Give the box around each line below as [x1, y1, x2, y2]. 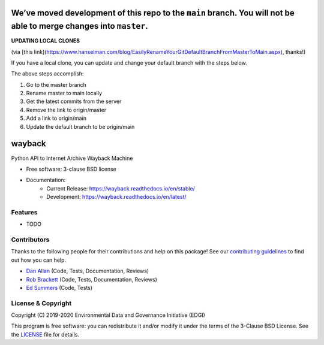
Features [11, 208, 38, 216]
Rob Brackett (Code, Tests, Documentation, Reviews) [26, 276, 157, 283]
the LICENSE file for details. [11, 331, 80, 338]
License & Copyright [11, 299, 72, 307]
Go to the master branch [26, 81, 87, 88]
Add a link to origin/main [26, 114, 87, 122]
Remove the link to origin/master [26, 106, 107, 113]
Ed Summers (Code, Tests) [26, 284, 93, 291]
